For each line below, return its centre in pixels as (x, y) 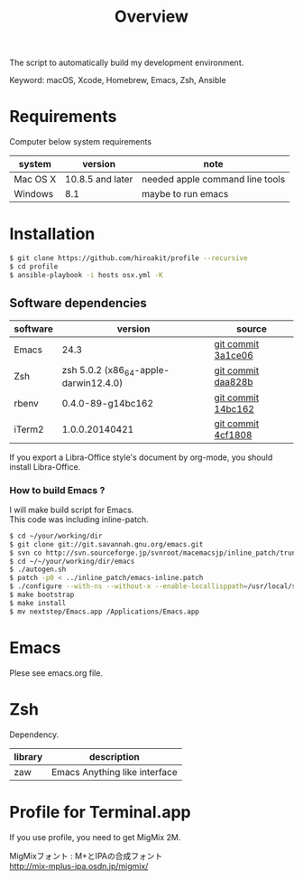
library (28, 756)
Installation (52, 234)
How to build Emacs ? (57, 490)
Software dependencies (78, 303)
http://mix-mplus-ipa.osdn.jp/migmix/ (79, 866)
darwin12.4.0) (92, 383)
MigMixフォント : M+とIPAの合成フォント (86, 856)
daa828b (234, 382)
